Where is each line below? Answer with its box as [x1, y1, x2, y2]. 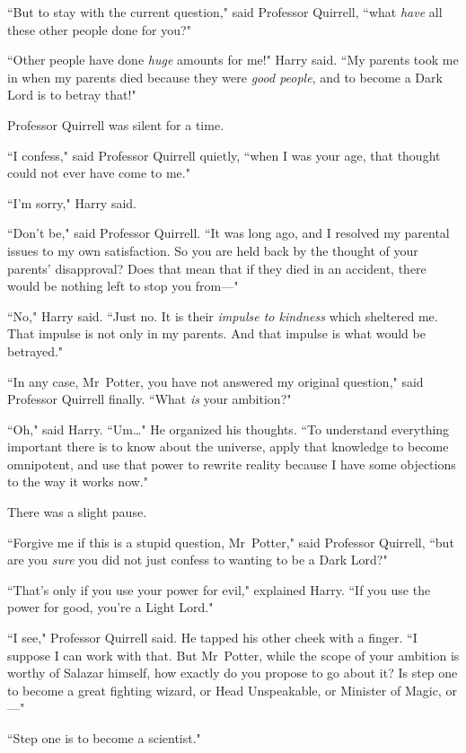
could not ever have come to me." [7, 163, 190, 182]
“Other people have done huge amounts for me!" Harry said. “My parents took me [7, 50, 459, 69]
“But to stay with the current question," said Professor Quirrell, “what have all [7, 3, 443, 21]
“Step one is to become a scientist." [7, 729, 201, 747]
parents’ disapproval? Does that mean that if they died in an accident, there [7, 258, 426, 277]
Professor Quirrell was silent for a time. [7, 115, 224, 134]
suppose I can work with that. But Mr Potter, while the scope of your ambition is [7, 645, 460, 664]
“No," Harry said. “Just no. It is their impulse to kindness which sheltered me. [7, 306, 438, 325]
